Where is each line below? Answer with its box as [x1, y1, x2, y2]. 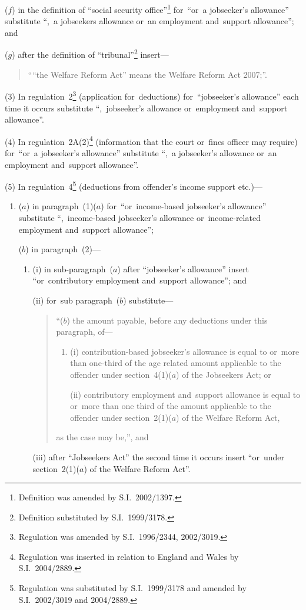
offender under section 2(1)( [70, 411, 172, 423]
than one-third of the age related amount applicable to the [70, 357, 281, 369]
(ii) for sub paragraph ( [32, 294, 120, 306]
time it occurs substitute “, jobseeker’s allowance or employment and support [5, 101, 288, 114]
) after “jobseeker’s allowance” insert [117, 262, 249, 275]
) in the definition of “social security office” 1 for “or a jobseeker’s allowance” [12, 2, 289, 15]
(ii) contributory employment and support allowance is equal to [70, 388, 301, 400]
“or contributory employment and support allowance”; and [32, 274, 247, 286]
